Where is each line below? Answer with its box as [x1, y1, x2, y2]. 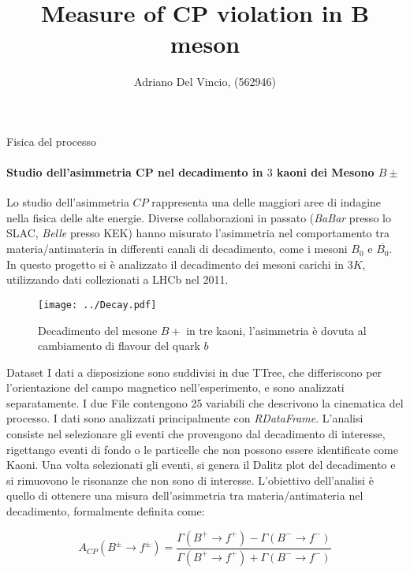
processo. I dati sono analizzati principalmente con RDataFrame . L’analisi [6, 410, 363, 426]
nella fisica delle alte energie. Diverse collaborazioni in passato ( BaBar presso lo [6, 209, 391, 225]
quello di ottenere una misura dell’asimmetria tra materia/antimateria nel [6, 487, 363, 504]
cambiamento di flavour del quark [38, 337, 200, 354]
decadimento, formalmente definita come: [6, 503, 205, 519]
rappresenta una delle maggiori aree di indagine [151, 194, 382, 210]
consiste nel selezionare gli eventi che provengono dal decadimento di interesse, [6, 426, 386, 442]
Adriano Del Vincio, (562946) [134, 73, 276, 90]
